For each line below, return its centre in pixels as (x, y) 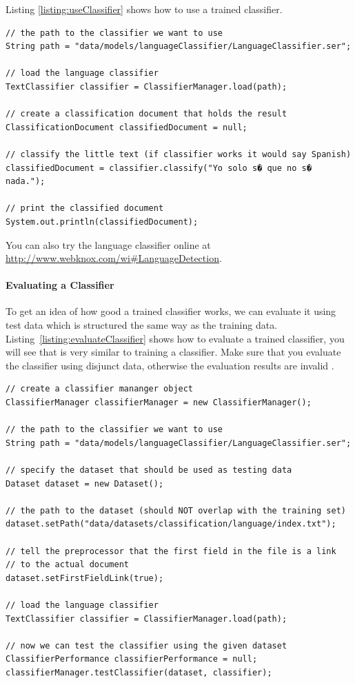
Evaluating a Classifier (60, 285)
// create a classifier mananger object (100, 389)
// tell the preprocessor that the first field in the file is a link (171, 551)
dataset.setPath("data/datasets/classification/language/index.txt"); (171, 524)
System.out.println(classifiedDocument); (102, 222)
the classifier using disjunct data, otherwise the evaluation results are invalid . (170, 365)
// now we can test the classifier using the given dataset (146, 645)
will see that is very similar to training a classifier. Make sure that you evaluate (173, 352)
